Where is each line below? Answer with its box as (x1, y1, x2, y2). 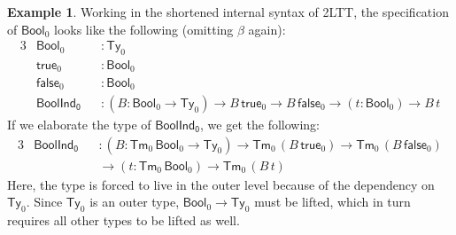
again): (248, 20, 286, 38)
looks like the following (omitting (54, 20, 234, 38)
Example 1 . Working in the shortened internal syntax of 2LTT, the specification (7, 3, 449, 20)
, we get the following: (200, 115, 320, 134)
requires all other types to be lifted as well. (7, 211, 240, 230)
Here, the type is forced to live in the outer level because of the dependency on (7, 175, 435, 193)
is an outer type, (89, 192, 180, 211)
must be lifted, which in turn (254, 192, 411, 211)
